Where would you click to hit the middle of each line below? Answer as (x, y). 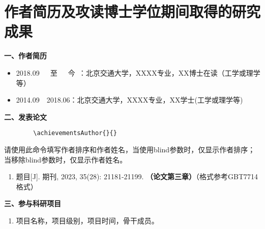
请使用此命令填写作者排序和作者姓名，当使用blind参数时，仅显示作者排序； (130, 149)
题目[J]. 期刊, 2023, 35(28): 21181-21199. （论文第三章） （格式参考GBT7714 (137, 176)
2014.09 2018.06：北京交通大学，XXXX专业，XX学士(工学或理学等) (129, 100)
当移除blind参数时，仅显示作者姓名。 (66, 159)
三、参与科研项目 (33, 203)
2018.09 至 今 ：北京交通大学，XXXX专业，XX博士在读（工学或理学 (138, 72)
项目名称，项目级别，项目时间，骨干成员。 (87, 220)
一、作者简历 (25, 56)
